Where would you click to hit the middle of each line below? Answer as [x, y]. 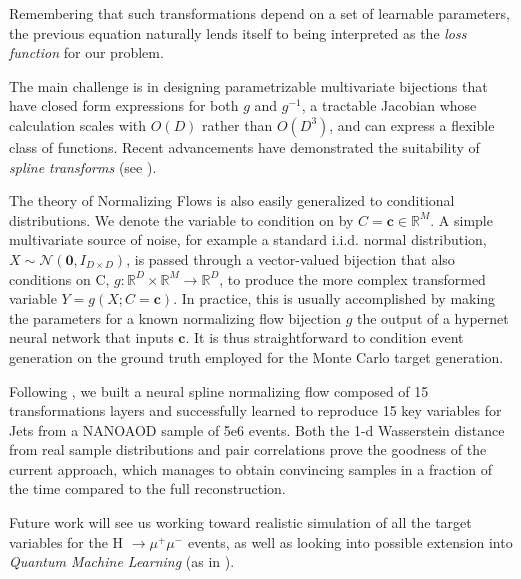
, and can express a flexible [412, 124]
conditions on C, [59, 278]
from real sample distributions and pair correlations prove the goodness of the [248, 449]
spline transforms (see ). [83, 166]
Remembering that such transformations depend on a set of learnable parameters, [259, 13]
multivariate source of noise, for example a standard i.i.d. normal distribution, [248, 239]
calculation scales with [78, 124]
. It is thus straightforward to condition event [324, 337]
